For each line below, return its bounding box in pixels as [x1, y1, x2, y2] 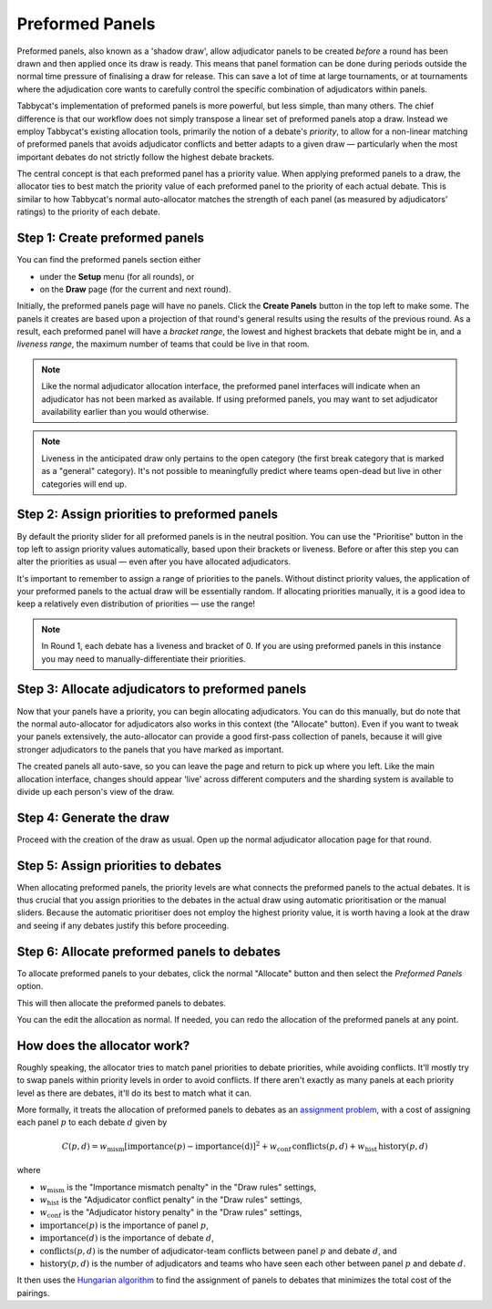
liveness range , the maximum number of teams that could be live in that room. [16, 338, 310, 350]
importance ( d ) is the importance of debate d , [39, 1232, 214, 1243]
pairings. [16, 1287, 50, 1298]
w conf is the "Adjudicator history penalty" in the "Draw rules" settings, [39, 1207, 302, 1221]
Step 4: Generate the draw [16, 809, 170, 825]
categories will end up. [41, 479, 128, 490]
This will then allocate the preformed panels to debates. [16, 997, 227, 1008]
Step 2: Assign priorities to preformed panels [16, 507, 278, 522]
